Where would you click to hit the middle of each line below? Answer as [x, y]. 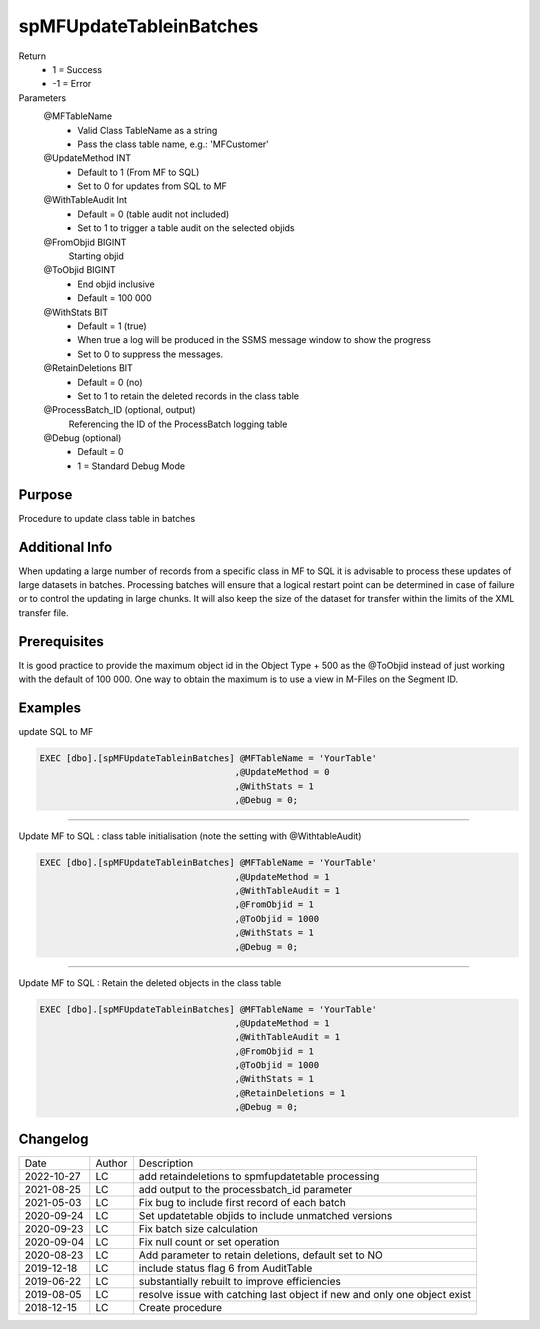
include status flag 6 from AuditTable [225, 1268]
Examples [50, 707]
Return [32, 56]
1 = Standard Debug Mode [131, 466]
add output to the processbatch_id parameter [245, 1189]
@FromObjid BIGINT [85, 242]
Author [111, 1163]
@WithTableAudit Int [85, 200]
